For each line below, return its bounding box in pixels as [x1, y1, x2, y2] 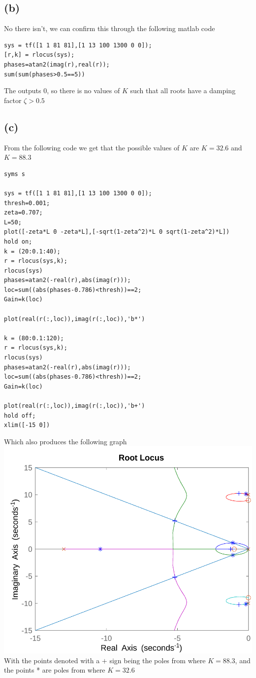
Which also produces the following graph [4, 436, 127, 446]
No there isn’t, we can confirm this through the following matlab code [4, 23, 215, 34]
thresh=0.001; [4, 199, 50, 207]
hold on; [4, 238, 32, 245]
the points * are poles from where [4, 665, 105, 675]
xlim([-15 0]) [4, 422, 50, 429]
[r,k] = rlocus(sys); [4, 51, 75, 59]
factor [4, 95, 22, 105]
